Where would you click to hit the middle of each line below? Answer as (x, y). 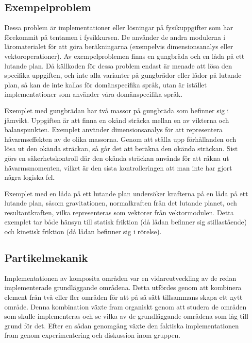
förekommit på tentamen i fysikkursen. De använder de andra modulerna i (115, 37)
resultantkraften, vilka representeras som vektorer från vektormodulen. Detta (119, 212)
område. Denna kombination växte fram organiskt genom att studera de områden (126, 306)
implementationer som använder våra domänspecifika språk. (93, 94)
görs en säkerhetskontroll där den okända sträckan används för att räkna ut (117, 158)
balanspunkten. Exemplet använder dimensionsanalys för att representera (114, 129)
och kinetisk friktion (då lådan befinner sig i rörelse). (83, 232)
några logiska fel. (30, 177)
